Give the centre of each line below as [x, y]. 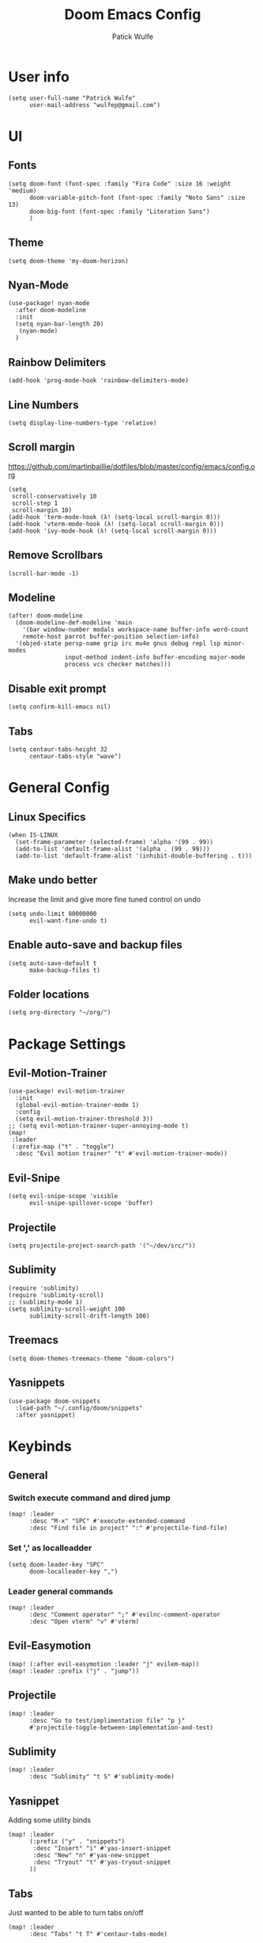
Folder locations [49, 995]
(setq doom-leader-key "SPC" [56, 1564]
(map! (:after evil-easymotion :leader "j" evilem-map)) [104, 1664]
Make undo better [53, 880]
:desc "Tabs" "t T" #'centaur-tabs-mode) [98, 1934]
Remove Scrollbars [56, 555]
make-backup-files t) [65, 970]
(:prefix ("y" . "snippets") [77, 1842]
